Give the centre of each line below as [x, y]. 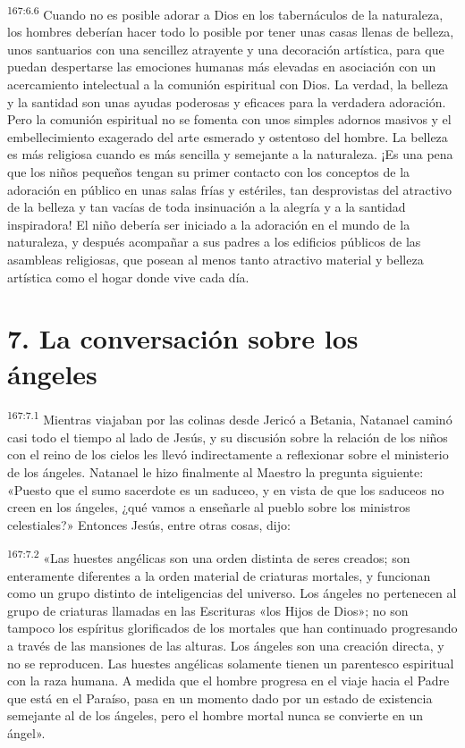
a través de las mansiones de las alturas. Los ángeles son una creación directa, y [226, 645]
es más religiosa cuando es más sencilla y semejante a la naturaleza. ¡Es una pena [230, 154]
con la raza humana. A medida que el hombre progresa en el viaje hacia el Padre [228, 681]
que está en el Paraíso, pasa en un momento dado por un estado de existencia [220, 698]
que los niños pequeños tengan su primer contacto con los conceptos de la [209, 172]
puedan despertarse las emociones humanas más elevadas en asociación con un [222, 67]
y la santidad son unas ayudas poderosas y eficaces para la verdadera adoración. [227, 101]
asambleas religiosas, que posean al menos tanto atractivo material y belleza [216, 259]
